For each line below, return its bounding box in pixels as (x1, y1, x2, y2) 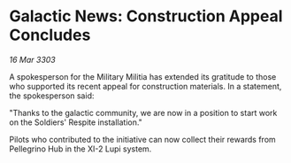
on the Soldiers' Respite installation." (9, 117, 143, 128)
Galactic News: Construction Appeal (9, 6, 283, 27)
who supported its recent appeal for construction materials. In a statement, (9, 81, 282, 91)
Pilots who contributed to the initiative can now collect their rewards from (9, 134, 276, 144)
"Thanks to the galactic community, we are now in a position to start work (9, 107, 278, 118)
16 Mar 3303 (9, 54, 56, 65)
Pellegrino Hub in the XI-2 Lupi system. (9, 144, 152, 154)
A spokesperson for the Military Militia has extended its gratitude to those (9, 71, 277, 81)
